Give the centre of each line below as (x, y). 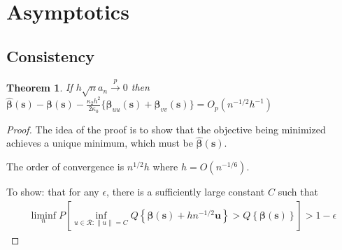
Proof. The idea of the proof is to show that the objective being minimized (166, 129)
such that (298, 192)
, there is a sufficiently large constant (186, 192)
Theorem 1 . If (40, 87)
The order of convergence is (65, 167)
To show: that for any (53, 192)
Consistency (51, 56)
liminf (43, 215)
